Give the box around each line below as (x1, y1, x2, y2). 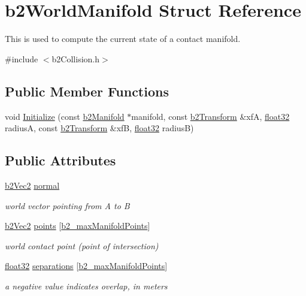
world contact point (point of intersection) (5, 239, 159, 252)
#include (5, 52, 38, 65)
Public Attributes (5, 151, 116, 170)
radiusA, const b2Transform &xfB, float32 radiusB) (5, 122, 194, 134)
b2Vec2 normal (5, 179, 60, 191)
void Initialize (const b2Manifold (5, 110, 125, 122)
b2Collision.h (51, 52, 99, 65)
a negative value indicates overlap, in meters (5, 279, 168, 292)
